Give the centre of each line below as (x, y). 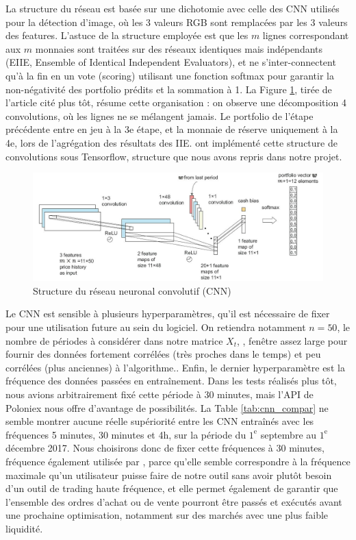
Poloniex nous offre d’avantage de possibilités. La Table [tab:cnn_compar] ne (167, 407)
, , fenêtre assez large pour (292, 340)
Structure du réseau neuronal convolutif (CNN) (132, 290)
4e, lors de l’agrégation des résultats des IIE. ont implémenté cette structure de (171, 142)
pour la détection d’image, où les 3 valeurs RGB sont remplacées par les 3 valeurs (177, 22)
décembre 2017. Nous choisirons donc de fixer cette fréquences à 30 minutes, (165, 448)
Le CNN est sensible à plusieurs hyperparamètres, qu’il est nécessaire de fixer (168, 314)
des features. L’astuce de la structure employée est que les (127, 35)
